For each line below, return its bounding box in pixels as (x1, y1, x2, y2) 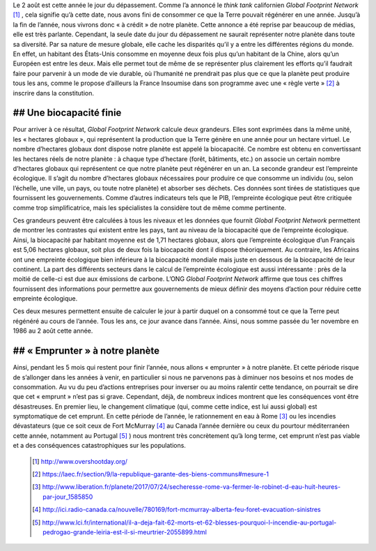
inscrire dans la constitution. (13, 89, 94, 97)
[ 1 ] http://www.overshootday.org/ (32, 457, 128, 465)
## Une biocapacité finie (13, 107, 122, 119)
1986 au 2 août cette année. (13, 326, 93, 335)
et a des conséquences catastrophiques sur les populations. (13, 441, 186, 450)
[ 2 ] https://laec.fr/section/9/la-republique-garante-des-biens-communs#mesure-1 (32, 470, 269, 478)
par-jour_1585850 (42, 492, 93, 501)
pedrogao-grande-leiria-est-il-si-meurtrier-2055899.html (42, 528, 207, 536)
